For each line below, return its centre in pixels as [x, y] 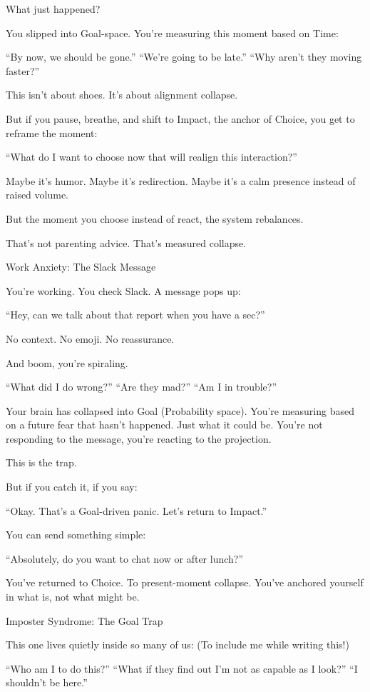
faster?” [23, 70]
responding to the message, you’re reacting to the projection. [139, 438]
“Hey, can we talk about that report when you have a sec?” [135, 315]
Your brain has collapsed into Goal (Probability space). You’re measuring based [180, 410]
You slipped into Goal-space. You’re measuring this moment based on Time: [172, 32]
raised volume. [37, 195]
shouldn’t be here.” [47, 682]
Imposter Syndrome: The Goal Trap [84, 620]
